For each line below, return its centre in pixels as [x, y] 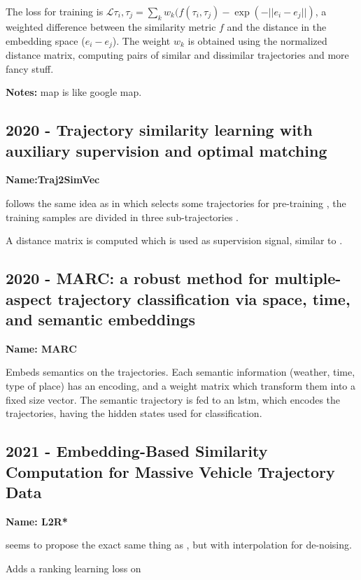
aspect [29, 298]
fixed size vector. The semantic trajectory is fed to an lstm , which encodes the [173, 399]
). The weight [141, 40]
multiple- [308, 278]
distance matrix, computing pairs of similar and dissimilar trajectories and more [177, 55]
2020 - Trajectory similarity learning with [159, 130]
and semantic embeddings [100, 319]
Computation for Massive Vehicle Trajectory [170, 471]
